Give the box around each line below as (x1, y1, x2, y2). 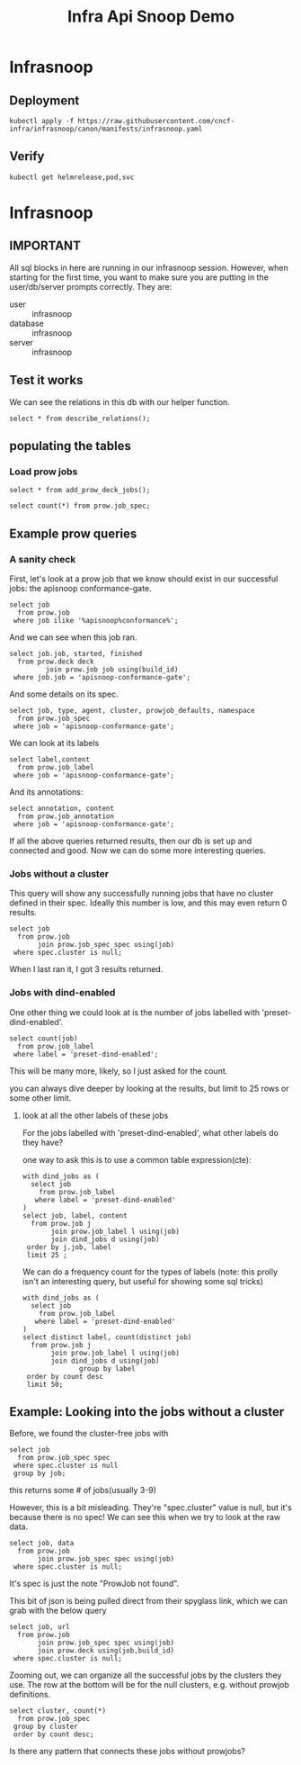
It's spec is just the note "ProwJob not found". (9, 1578, 180, 1589)
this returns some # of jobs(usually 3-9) (9, 1485, 157, 1496)
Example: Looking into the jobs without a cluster (9, 1404, 285, 1419)
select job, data (9, 1539, 75, 1548)
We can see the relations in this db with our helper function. (9, 396, 231, 407)
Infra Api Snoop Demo (66, 6, 235, 27)
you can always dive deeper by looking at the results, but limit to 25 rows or (9, 1083, 289, 1094)
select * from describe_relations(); (9, 414, 151, 423)
